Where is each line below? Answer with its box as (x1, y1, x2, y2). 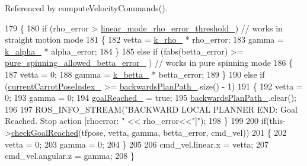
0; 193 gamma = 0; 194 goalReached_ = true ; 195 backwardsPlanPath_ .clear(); (5, 91, 296, 104)
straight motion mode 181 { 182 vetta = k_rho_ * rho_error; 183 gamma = (5, 33, 284, 46)
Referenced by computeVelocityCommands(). (5, 2, 168, 14)
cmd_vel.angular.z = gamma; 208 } (5, 149, 135, 162)
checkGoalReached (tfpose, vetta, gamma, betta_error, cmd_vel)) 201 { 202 (11, 126, 287, 138)
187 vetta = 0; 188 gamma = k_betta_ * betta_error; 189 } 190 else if (5, 68, 265, 80)
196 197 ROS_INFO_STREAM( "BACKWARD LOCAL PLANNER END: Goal (5, 103, 298, 115)
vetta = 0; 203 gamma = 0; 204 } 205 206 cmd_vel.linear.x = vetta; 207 (5, 138, 268, 150)
